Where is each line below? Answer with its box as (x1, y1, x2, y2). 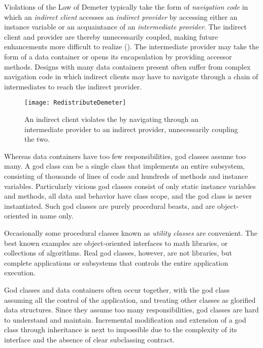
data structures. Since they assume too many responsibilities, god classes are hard (4, 304, 259, 315)
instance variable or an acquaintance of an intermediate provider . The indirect (4, 21, 247, 32)
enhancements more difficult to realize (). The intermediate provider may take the (4, 41, 259, 52)
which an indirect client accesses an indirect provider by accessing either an (4, 11, 238, 22)
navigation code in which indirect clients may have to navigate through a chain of (4, 71, 258, 82)
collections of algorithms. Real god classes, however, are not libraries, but (4, 247, 232, 258)
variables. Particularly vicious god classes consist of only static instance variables (4, 180, 256, 191)
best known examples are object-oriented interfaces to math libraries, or (4, 237, 228, 248)
